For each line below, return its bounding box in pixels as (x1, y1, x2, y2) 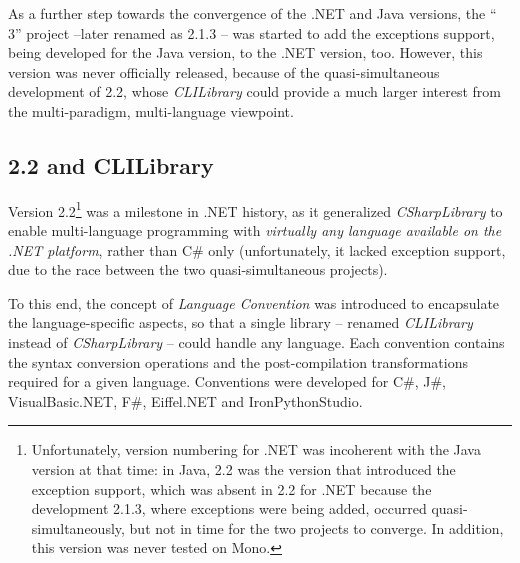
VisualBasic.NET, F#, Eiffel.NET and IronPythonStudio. (8, 390, 363, 411)
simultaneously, (31, 517, 125, 538)
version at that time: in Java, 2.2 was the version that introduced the (31, 458, 456, 479)
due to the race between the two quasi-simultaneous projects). (8, 259, 388, 280)
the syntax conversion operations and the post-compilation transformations (8, 351, 468, 372)
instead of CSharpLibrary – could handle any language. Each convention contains (8, 331, 505, 352)
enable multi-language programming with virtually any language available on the (8, 220, 502, 241)
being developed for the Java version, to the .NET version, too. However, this (8, 42, 483, 63)
